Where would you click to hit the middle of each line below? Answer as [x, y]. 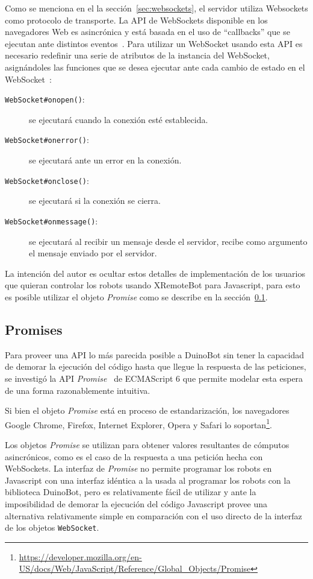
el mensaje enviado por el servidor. [93, 253]
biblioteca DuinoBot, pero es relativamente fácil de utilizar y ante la [131, 492]
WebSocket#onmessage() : [51, 220]
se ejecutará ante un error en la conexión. [105, 160]
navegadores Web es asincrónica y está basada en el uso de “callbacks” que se [147, 32]
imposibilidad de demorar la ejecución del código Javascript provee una [136, 503]
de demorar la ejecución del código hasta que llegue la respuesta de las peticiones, [156, 366]
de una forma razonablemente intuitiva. [78, 390]
